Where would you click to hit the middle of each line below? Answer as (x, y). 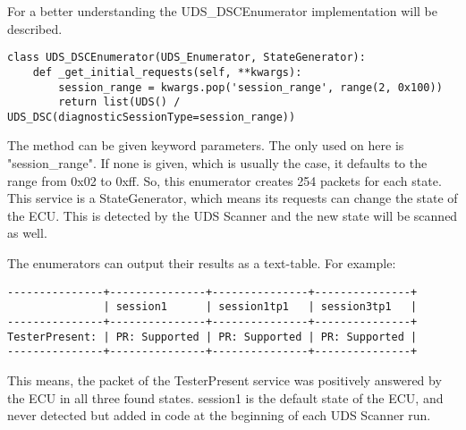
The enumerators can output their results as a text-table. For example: (202, 263)
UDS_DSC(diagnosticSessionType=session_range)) (152, 117)
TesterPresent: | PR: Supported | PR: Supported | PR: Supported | (212, 337)
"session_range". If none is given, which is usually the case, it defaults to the (217, 163)
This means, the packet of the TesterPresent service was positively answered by (225, 379)
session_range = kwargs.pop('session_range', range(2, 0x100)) (250, 87)
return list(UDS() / (119, 102)
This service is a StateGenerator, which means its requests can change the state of (233, 198)
